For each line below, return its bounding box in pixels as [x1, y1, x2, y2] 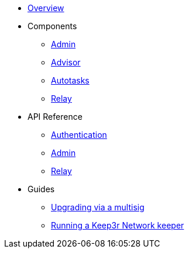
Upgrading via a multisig [51, 202, 145, 212]
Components [28, 21, 77, 31]
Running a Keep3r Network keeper [51, 220, 184, 230]
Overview [28, 3, 64, 13]
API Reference [28, 112, 83, 122]
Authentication [51, 130, 107, 140]
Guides [28, 184, 55, 194]
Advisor [51, 57, 81, 67]
